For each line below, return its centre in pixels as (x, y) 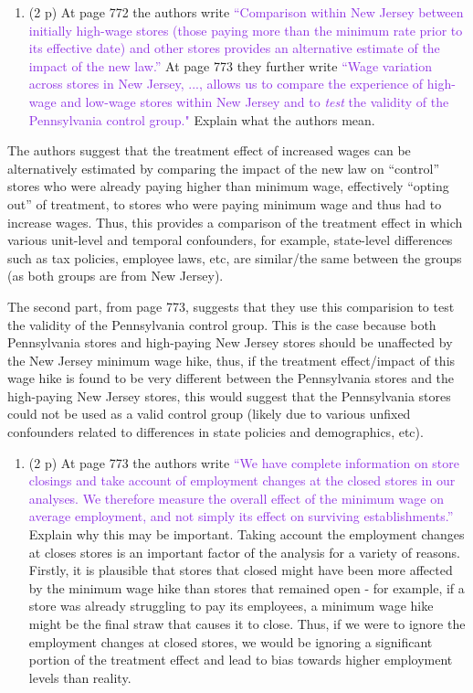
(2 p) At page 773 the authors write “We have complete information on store (244, 462)
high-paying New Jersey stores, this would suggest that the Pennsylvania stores (229, 395)
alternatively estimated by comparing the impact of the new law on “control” (224, 168)
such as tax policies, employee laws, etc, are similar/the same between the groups (235, 257)
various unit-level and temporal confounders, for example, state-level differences (230, 240)
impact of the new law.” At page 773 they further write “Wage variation (230, 65)
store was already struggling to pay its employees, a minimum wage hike (231, 606)
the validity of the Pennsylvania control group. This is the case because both (222, 324)
